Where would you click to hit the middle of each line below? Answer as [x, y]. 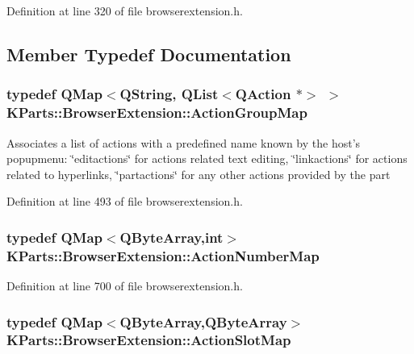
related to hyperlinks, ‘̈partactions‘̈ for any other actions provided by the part [199, 174]
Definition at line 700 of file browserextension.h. [125, 286]
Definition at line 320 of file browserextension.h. [125, 10]
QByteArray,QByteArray [203, 321]
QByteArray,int [171, 237]
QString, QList [169, 94]
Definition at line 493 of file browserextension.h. [125, 201]
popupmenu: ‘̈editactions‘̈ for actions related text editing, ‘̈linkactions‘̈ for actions [207, 158]
